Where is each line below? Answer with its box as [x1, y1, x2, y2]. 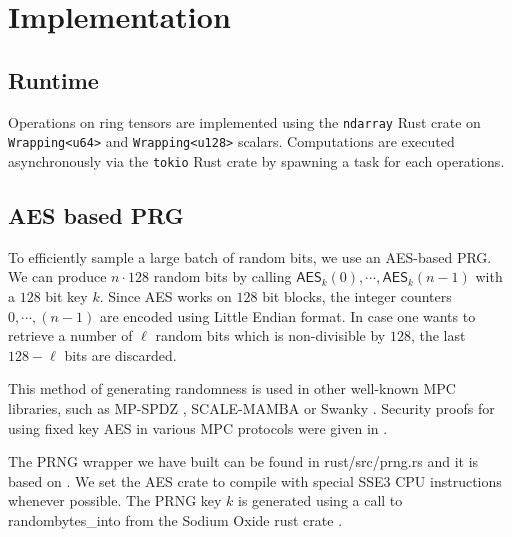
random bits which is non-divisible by [155, 325, 386, 346]
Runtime [8, 64, 99, 95]
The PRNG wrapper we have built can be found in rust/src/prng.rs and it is [8, 451, 479, 472]
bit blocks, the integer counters [262, 285, 452, 306]
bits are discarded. [64, 344, 177, 365]
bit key [45, 285, 88, 306]
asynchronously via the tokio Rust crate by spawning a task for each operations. [8, 150, 505, 171]
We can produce [8, 266, 107, 287]
